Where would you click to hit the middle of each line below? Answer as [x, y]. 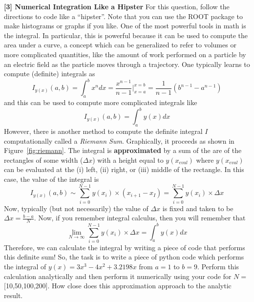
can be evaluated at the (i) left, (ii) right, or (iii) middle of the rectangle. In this [124, 169]
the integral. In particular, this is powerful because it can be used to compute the [126, 35]
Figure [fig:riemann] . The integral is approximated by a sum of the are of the [123, 150]
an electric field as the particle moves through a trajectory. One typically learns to [127, 64]
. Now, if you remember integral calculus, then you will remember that [140, 218]
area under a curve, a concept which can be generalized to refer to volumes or [120, 45]
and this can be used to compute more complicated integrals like [101, 102]
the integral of [25, 267]
